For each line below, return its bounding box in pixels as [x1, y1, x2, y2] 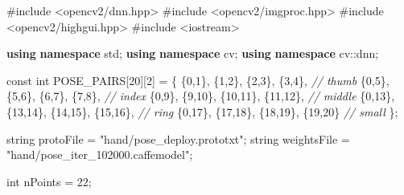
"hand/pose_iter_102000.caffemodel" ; [6, 146, 193, 163]
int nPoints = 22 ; [6, 173, 92, 189]
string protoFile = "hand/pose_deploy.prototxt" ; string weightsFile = [6, 130, 350, 147]
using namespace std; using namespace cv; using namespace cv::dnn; [6, 45, 379, 62]
